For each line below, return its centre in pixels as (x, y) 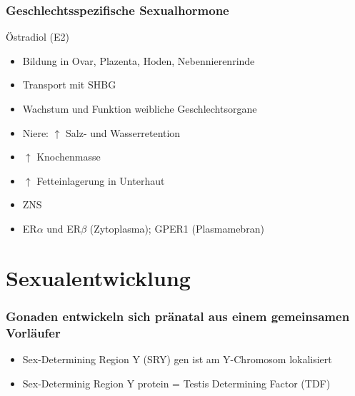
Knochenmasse (69, 157)
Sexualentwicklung (98, 277)
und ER (64, 228)
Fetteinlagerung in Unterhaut (101, 180)
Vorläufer (33, 332)
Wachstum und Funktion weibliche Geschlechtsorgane (140, 108)
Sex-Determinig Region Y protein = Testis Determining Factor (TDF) (176, 383)
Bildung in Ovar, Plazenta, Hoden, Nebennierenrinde (139, 60)
